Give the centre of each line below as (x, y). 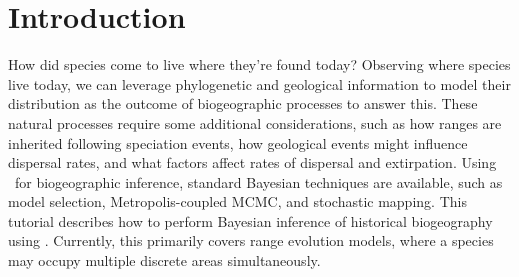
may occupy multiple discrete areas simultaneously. (164, 260)
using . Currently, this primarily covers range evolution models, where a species (251, 240)
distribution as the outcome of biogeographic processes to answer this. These (243, 103)
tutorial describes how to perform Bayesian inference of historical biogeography (250, 220)
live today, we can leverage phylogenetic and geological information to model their (259, 83)
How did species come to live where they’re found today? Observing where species (259, 64)
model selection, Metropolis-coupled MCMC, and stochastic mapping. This (237, 201)
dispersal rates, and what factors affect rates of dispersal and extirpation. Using (252, 162)
